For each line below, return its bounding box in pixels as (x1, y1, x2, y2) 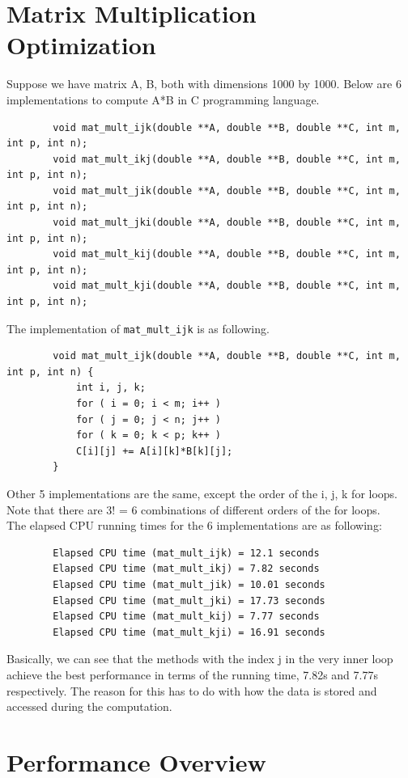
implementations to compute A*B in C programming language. (6, 91, 320, 108)
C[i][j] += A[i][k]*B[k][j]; (75, 445, 233, 457)
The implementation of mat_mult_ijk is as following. (6, 319, 270, 336)
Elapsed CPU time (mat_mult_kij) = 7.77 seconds (53, 611, 320, 623)
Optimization (6, 28, 156, 61)
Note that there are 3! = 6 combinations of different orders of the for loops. (6, 501, 380, 518)
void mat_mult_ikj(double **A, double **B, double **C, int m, (53, 153, 401, 165)
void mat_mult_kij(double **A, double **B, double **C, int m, (53, 248, 401, 260)
